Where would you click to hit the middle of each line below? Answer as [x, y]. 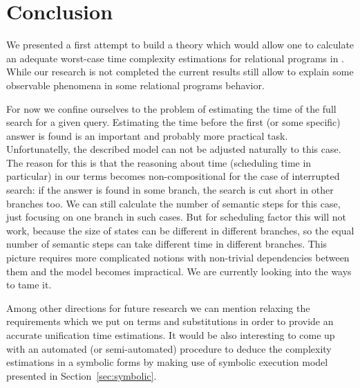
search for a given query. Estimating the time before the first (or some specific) [173, 122]
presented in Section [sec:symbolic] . [82, 375]
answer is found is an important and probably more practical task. [147, 135]
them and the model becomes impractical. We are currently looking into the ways [179, 271]
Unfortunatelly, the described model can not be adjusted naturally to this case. [174, 149]
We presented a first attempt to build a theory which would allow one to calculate [180, 45]
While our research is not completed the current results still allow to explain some [180, 72]
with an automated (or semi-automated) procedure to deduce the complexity [169, 348]
